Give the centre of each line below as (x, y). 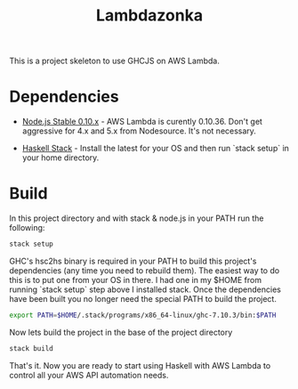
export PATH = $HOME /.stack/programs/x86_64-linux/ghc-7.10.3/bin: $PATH (143, 315)
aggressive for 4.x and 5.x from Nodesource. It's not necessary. (139, 131)
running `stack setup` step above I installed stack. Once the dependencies (145, 289)
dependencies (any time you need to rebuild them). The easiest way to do (145, 270)
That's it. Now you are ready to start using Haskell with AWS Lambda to (140, 365)
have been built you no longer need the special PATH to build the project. (143, 298)
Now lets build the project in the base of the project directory (121, 332)
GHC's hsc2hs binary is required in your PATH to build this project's (133, 261)
